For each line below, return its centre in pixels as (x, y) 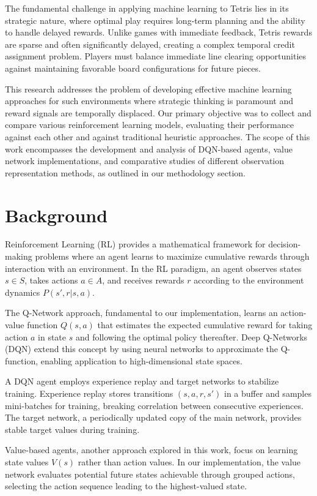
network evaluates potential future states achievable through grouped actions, (150, 474)
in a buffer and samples (268, 393)
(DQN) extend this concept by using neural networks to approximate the (141, 349)
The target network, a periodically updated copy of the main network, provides (153, 417)
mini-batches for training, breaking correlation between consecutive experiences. (154, 405)
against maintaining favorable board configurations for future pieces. (133, 68)
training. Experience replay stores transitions (89, 393)
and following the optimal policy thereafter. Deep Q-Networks (191, 336)
